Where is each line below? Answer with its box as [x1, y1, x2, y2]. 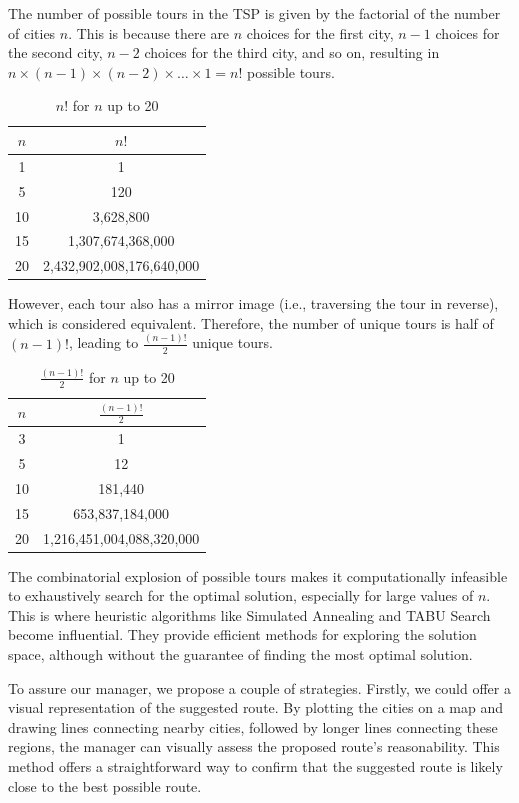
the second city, [8, 42, 103, 63]
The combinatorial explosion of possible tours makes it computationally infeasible [8, 565, 508, 586]
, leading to [68, 332, 139, 353]
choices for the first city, [246, 22, 394, 43]
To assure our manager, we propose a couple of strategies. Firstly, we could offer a [8, 677, 511, 698]
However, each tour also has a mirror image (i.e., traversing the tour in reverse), [8, 293, 499, 314]
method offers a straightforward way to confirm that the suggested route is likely [8, 755, 503, 776]
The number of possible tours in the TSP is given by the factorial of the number [8, 3, 501, 23]
